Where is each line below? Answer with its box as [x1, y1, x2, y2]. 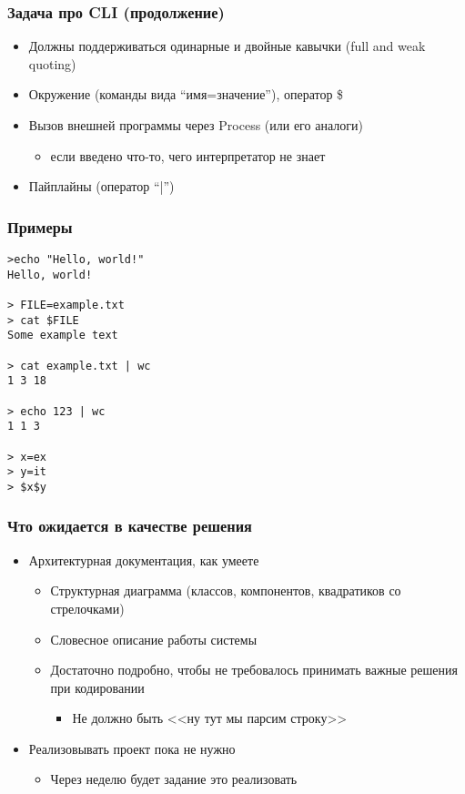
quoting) [28, 54, 76, 73]
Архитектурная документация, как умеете [28, 550, 259, 569]
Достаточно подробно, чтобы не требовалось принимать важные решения [50, 660, 458, 679]
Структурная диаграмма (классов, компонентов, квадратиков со [50, 581, 401, 600]
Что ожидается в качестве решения [7, 514, 252, 537]
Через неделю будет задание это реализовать [50, 769, 298, 789]
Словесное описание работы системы [50, 629, 258, 648]
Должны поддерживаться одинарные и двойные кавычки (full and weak [28, 36, 426, 56]
